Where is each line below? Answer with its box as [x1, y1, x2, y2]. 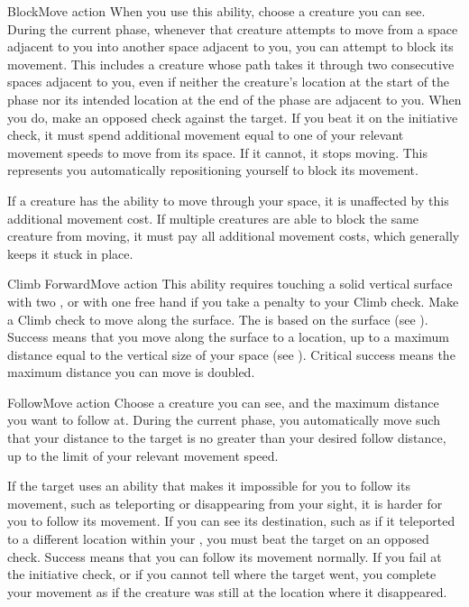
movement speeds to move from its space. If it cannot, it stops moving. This [7, 143, 428, 161]
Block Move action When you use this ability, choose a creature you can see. [7, 2, 426, 20]
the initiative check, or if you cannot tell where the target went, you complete [7, 565, 437, 584]
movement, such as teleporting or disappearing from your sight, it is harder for [7, 493, 443, 512]
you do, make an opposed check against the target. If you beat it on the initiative [7, 107, 458, 126]
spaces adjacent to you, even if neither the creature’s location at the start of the [7, 72, 450, 91]
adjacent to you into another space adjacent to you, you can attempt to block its [7, 37, 454, 56]
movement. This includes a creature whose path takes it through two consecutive [7, 54, 455, 73]
